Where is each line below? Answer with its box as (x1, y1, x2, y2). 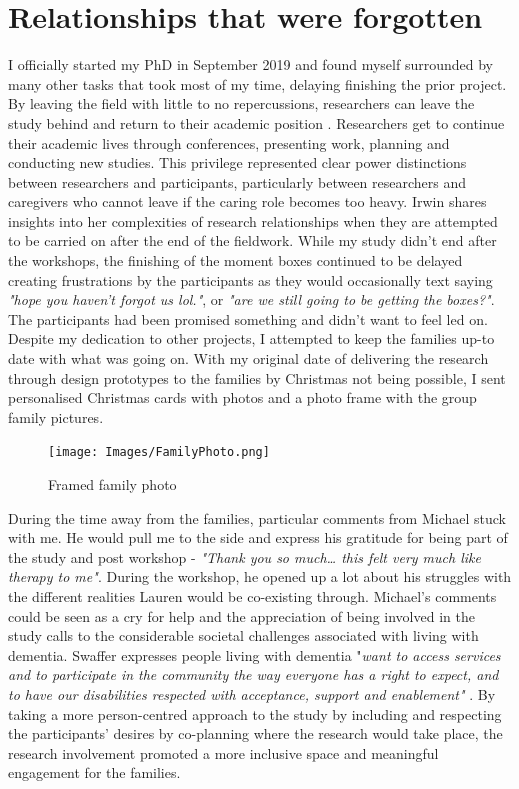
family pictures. (8, 406, 104, 427)
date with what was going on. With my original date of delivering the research (8, 348, 489, 369)
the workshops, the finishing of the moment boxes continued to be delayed (8, 250, 463, 271)
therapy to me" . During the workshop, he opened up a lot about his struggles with (8, 566, 512, 587)
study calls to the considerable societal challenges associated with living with (8, 625, 479, 646)
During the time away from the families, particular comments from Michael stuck (8, 507, 506, 528)
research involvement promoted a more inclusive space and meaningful (8, 742, 439, 763)
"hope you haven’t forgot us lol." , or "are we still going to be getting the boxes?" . (8, 289, 495, 310)
